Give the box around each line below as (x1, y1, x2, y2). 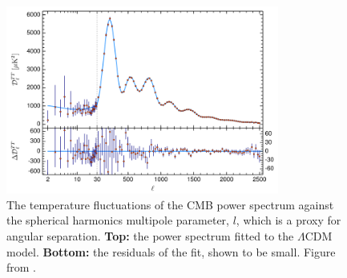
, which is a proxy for (236, 212, 341, 228)
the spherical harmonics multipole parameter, (6, 212, 229, 228)
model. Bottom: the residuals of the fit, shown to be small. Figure (6, 243, 336, 260)
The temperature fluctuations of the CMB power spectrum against (6, 196, 334, 212)
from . (6, 259, 37, 276)
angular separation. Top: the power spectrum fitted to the (6, 228, 294, 244)
